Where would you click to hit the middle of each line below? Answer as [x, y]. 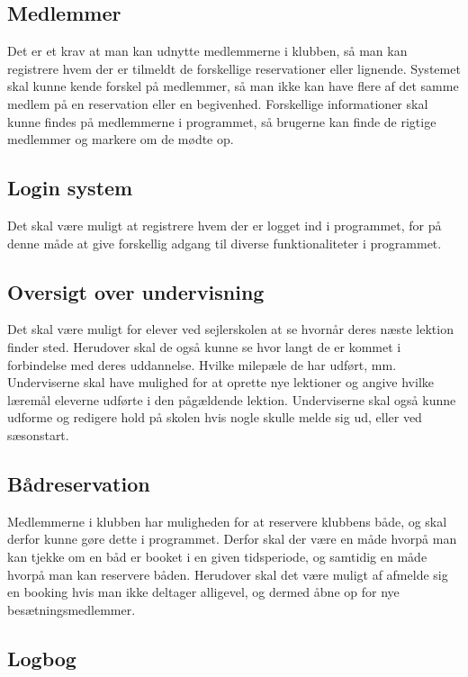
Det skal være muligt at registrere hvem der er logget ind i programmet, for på [225, 225]
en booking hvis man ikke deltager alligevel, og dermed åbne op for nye [203, 592]
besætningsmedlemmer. [72, 609]
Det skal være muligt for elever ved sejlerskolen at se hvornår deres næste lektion [230, 329]
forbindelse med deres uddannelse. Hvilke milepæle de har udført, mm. [202, 364]
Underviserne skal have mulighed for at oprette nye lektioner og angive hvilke [221, 382]
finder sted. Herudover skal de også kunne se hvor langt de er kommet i [204, 346]
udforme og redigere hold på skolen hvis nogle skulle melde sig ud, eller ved [215, 417]
